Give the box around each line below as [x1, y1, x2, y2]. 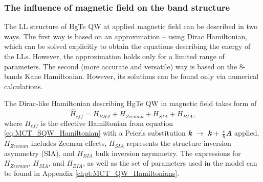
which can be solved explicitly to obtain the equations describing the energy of [4, 41, 251, 51]
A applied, [226, 127, 259, 138]
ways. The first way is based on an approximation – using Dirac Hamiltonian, [4, 31, 248, 41]
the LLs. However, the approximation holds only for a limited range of [4, 51, 225, 61]
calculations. [4, 81, 43, 91]
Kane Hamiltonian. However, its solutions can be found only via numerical [25, 71, 259, 82]
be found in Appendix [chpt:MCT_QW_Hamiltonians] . [4, 167, 180, 178]
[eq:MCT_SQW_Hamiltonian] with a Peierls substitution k [4, 127, 192, 138]
